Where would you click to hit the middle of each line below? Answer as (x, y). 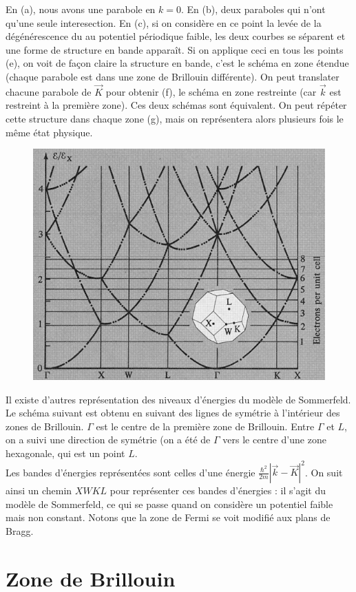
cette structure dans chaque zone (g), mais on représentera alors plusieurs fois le (175, 118)
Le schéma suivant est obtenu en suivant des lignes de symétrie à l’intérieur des (173, 413)
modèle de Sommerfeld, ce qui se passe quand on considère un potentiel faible (169, 504)
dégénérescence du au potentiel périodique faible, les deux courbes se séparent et (176, 36)
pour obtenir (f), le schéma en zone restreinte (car (211, 91)
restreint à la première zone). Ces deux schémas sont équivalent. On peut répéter (176, 105)
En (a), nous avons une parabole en (81, 9)
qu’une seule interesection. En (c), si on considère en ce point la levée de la (164, 22)
